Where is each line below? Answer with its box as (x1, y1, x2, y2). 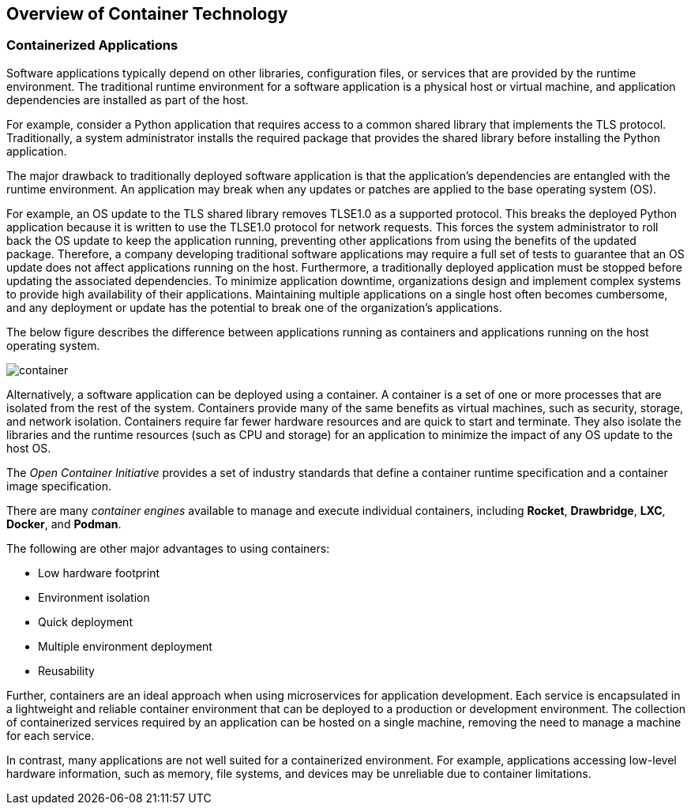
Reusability (38, 663, 95, 678)
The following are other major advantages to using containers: (6, 541, 330, 555)
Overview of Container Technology (6, 4, 288, 24)
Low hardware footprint (38, 565, 160, 580)
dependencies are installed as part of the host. (6, 92, 249, 107)
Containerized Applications (6, 37, 178, 54)
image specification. (6, 479, 111, 493)
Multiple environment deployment (38, 639, 212, 653)
